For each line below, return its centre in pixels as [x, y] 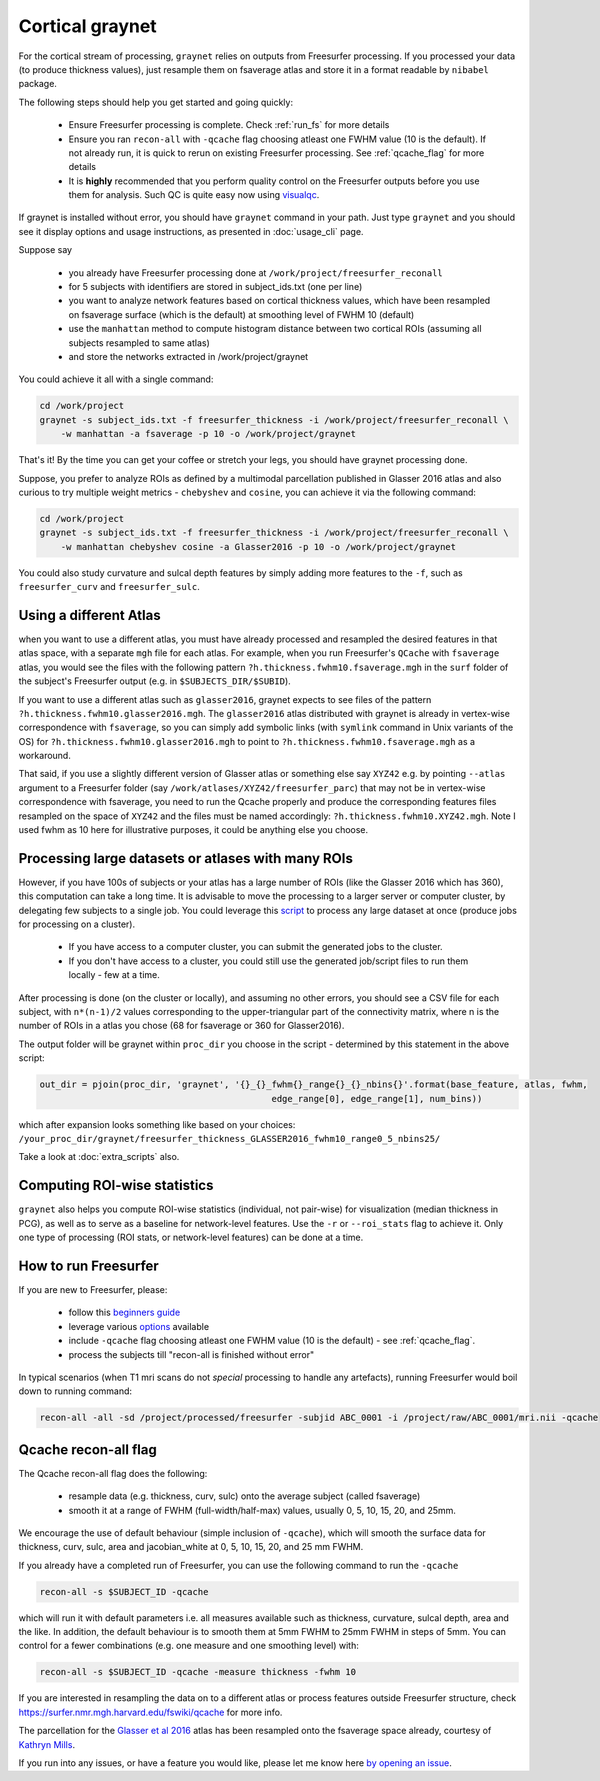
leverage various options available [139, 1326]
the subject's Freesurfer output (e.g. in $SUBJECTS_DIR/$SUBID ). [155, 681]
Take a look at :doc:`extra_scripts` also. [99, 1157]
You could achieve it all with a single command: [116, 379]
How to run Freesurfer [88, 1265]
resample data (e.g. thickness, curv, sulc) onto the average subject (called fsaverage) [244, 1496]
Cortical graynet [87, 26]
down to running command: [75, 1391]
